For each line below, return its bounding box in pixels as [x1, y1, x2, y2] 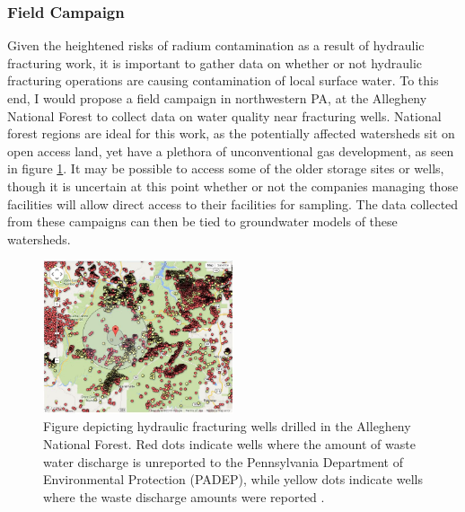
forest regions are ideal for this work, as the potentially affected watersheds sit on [7, 124, 455, 143]
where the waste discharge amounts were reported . [43, 487, 325, 506]
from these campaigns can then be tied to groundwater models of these [7, 212, 398, 231]
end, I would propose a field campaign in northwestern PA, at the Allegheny [7, 89, 427, 107]
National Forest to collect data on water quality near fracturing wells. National [7, 106, 442, 125]
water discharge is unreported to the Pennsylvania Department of [43, 452, 403, 471]
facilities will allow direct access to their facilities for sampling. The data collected [7, 194, 459, 213]
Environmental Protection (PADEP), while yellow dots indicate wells [43, 470, 423, 489]
